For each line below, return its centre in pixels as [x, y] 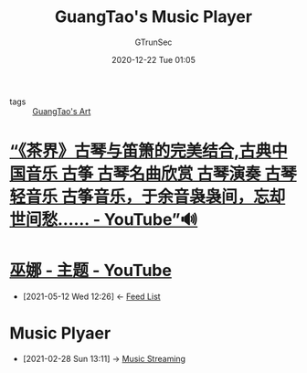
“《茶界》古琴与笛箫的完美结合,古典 [141, 151]
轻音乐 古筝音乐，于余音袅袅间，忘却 [148, 197]
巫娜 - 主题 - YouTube [90, 271]
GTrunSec [153, 42]
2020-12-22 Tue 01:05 [153, 59]
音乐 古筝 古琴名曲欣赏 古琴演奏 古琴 [161, 174]
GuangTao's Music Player [153, 17]
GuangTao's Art [62, 111]
